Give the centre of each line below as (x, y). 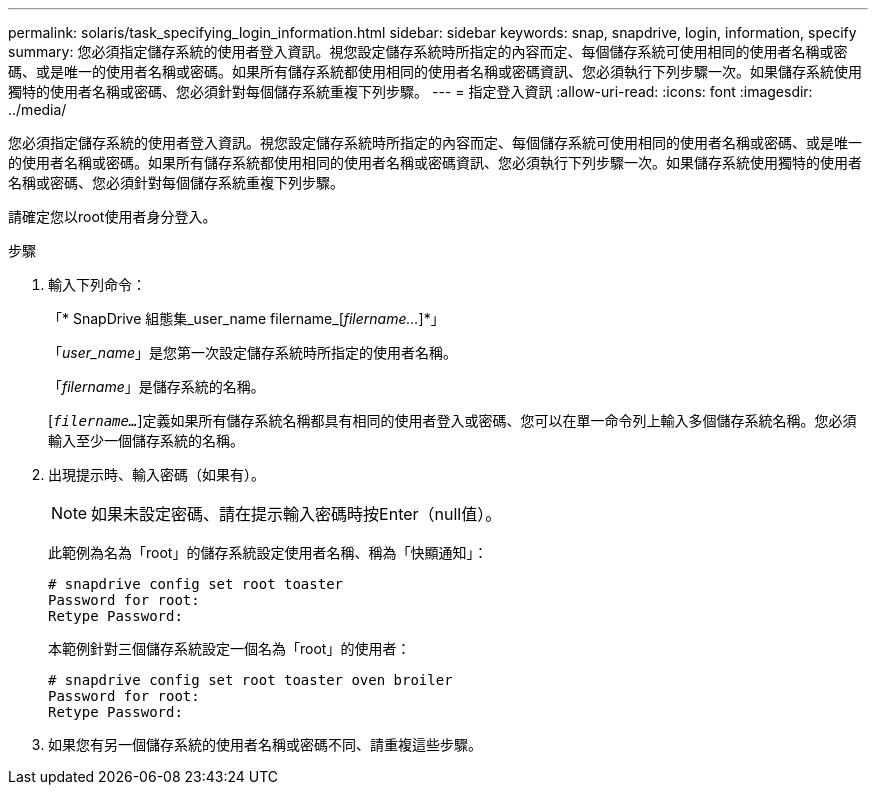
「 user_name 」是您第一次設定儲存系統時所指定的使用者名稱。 (253, 352)
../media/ (37, 109)
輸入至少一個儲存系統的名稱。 (146, 440)
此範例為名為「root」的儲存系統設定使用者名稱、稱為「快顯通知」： (268, 552)
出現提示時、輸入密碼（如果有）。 (156, 474)
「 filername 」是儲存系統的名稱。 (156, 386)
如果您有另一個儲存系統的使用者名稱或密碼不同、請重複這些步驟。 (265, 744)
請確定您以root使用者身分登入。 (112, 216)
